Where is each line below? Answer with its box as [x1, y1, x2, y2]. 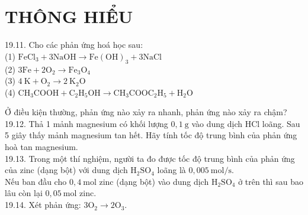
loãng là [157, 164, 186, 176]
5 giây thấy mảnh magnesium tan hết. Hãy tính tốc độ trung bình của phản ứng [5, 129, 297, 141]
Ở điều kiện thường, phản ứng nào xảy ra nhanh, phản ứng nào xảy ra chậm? [5, 106, 287, 118]
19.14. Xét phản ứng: [5, 198, 81, 211]
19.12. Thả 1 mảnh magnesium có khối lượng [5, 117, 168, 129]
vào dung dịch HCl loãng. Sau [191, 117, 300, 129]
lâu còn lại [5, 187, 43, 199]
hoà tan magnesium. [5, 141, 78, 153]
